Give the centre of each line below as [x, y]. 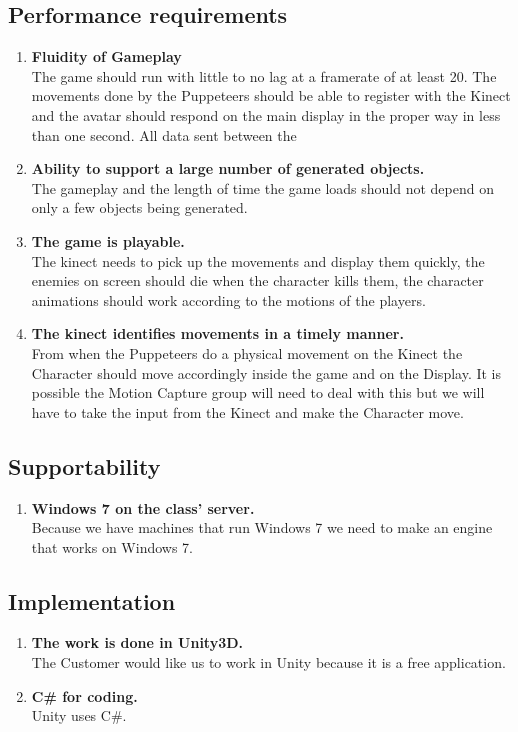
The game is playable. [108, 240]
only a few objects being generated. [139, 207]
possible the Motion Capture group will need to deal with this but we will [258, 392]
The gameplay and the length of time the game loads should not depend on [262, 187]
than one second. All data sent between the [164, 134]
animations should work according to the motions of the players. [228, 299]
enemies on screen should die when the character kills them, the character [257, 280]
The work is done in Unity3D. [137, 642]
